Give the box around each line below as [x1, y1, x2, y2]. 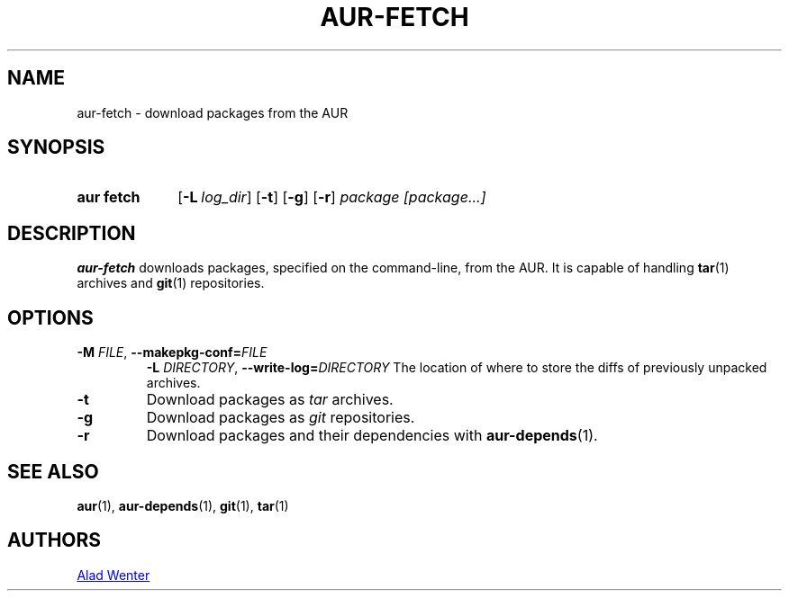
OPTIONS [7, 306, 94, 329]
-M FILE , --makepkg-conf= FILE [77, 344, 268, 361]
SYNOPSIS [7, 136, 105, 159]
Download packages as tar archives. [146, 390, 394, 409]
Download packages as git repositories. [146, 408, 415, 427]
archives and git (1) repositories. [77, 275, 265, 291]
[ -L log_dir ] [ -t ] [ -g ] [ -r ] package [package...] [177, 188, 486, 207]
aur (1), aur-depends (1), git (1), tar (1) [77, 497, 289, 513]
